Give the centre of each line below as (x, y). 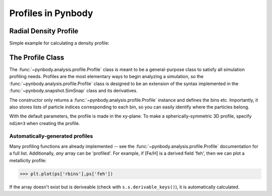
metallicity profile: (28, 160)
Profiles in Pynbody (51, 13)
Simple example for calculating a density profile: (59, 43)
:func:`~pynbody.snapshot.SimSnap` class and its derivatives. (74, 91)
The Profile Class (37, 57)
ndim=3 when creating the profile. (45, 123)
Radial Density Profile (44, 31)
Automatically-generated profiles (51, 136)
